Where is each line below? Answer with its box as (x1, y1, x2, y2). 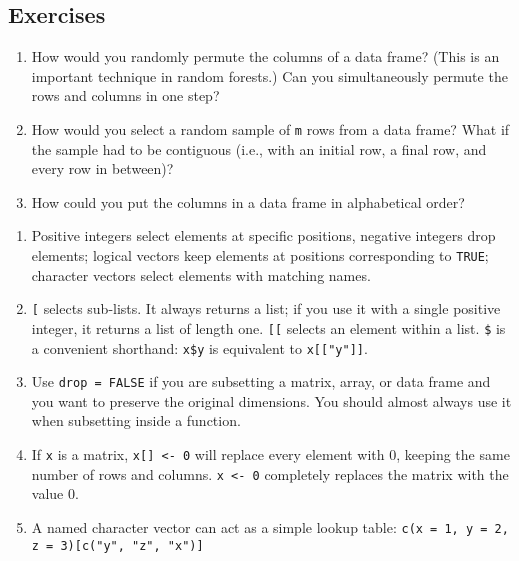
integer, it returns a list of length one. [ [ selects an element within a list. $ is (31, 317, 506, 338)
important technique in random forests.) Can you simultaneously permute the (31, 65, 508, 86)
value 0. (31, 483, 79, 504)
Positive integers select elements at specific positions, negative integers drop (31, 225, 496, 246)
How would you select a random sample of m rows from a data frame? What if (31, 118, 510, 139)
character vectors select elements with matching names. (31, 264, 371, 285)
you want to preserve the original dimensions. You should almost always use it (31, 390, 512, 411)
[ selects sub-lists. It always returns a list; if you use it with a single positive (31, 298, 501, 319)
